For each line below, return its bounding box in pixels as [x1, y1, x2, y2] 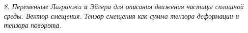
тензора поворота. [4, 20, 62, 30]
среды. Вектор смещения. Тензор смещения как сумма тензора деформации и [4, 11, 239, 21]
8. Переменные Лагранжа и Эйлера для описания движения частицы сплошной [4, 1, 244, 11]
